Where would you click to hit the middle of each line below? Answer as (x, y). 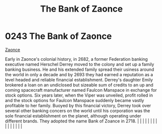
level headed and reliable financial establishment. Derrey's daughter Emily (79, 80)
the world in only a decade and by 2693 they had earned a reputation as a (79, 74)
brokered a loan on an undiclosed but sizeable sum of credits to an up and (79, 85)
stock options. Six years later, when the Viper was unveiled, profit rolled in (79, 95)
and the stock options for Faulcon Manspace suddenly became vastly (75, 100)
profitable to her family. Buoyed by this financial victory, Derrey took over (78, 105)
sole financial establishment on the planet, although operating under (73, 116)
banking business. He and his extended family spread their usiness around (80, 69)
